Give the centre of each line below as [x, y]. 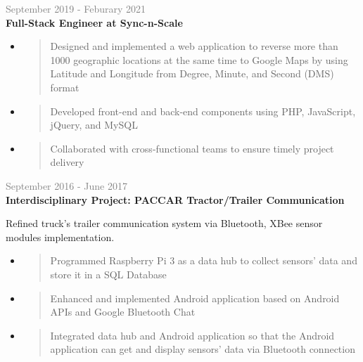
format [65, 87]
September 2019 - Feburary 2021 [76, 8]
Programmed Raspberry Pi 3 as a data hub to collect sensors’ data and [204, 260]
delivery [67, 162]
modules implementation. [60, 237]
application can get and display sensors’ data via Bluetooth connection [203, 349]
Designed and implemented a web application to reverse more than [194, 46]
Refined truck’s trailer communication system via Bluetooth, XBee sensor [164, 223]
